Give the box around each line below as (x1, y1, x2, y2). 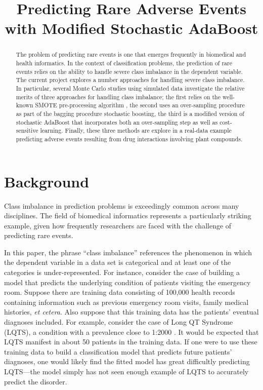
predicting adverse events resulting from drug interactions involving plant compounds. (16, 134, 243, 143)
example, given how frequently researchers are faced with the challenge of (4, 220, 232, 230)
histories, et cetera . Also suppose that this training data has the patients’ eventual (4, 306, 259, 317)
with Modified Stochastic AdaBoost (5, 18, 258, 38)
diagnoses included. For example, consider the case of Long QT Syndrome (4, 317, 233, 327)
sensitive (16, 126, 38, 135)
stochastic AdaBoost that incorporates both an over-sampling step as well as (16, 118, 218, 126)
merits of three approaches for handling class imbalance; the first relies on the (16, 92, 221, 101)
